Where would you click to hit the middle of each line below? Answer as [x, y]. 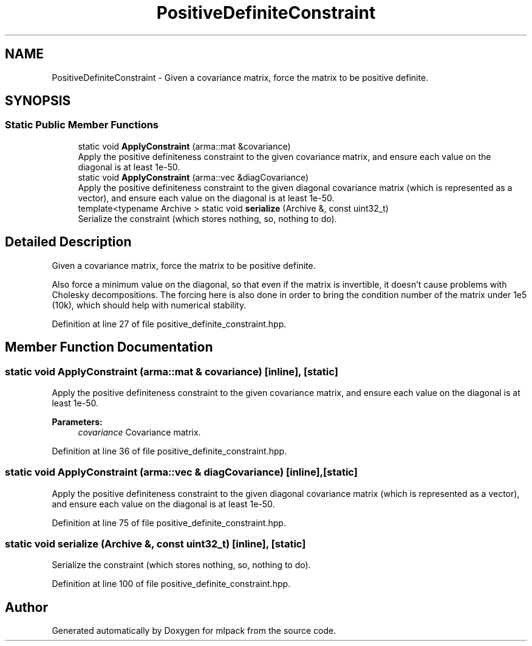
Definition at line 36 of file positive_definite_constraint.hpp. [169, 451]
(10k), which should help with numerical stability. [149, 305]
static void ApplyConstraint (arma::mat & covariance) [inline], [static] [172, 371]
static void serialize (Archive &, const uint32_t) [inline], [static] [155, 544]
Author [26, 607]
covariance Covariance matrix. [139, 432]
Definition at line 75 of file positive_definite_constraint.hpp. [169, 523]
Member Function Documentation [109, 347]
